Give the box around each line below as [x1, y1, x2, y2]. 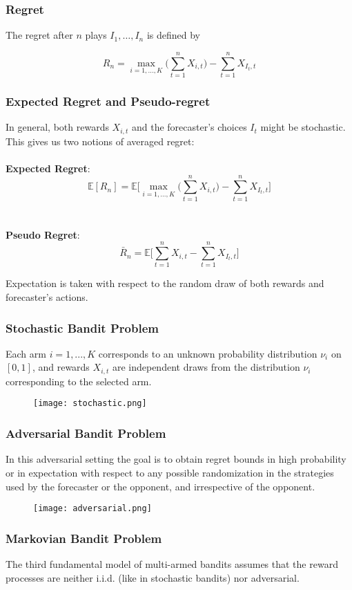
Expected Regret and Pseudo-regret [6, 92, 211, 109]
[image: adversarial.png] [33, 504, 152, 514]
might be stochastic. [260, 120, 346, 134]
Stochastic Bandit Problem [6, 319, 159, 336]
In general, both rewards [6, 120, 109, 134]
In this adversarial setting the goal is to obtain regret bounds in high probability [6, 452, 346, 466]
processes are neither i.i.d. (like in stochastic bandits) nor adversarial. [6, 570, 300, 584]
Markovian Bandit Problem [6, 529, 162, 546]
